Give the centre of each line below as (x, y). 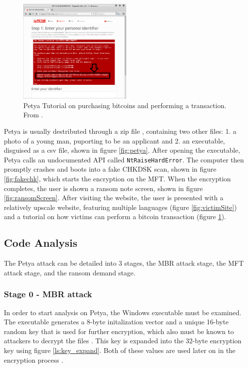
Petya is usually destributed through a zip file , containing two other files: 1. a (120, 131)
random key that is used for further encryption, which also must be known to (119, 331)
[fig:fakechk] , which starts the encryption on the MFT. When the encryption (117, 179)
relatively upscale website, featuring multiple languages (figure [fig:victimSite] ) (120, 207)
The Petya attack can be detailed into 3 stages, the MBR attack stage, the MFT (124, 263)
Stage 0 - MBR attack (48, 294)
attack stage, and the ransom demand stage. (70, 272)
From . (33, 115)
